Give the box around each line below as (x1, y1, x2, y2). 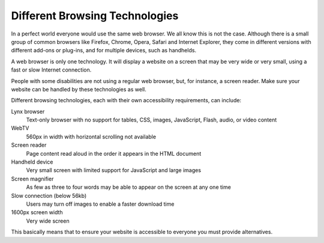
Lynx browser (11, 108, 45, 115)
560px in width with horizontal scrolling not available (26, 133, 156, 140)
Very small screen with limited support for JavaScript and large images (26, 167, 201, 174)
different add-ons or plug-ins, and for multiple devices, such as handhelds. (11, 47, 197, 54)
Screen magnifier (11, 175, 54, 182)
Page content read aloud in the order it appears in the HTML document (26, 150, 202, 157)
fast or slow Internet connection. (11, 66, 92, 73)
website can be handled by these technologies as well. (11, 85, 146, 93)
